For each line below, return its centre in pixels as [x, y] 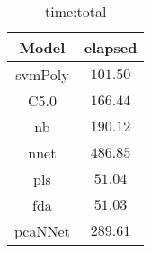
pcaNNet [42, 231]
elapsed [111, 47]
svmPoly [42, 74]
